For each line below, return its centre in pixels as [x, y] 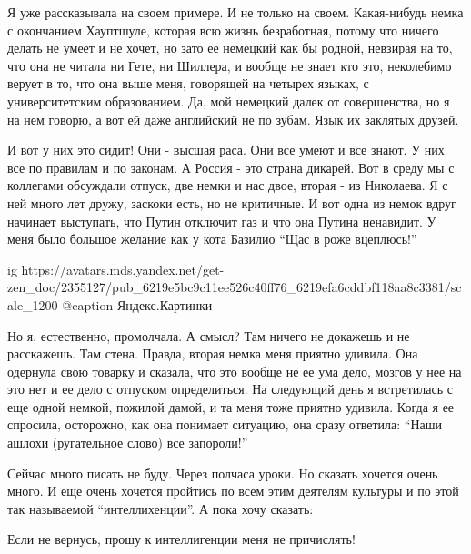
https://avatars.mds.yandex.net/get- [123, 269]
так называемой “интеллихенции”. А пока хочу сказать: [160, 508]
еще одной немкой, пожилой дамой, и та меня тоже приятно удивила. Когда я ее [231, 406]
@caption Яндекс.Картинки [137, 304]
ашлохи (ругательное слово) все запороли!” [128, 443]
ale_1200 [33, 304]
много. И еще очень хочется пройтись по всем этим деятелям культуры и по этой [233, 491]
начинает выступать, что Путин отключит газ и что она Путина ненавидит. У [222, 221]
